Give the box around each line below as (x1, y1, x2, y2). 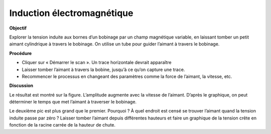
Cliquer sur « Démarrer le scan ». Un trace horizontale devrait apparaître (22, 59, 172, 65)
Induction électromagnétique (9, 7, 133, 18)
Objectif (9, 25, 27, 31)
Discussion (9, 82, 34, 88)
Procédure (9, 50, 32, 56)
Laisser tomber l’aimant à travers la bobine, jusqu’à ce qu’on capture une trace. (22, 66, 185, 72)
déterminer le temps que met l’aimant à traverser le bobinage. (9, 99, 137, 105)
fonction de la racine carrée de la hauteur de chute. (9, 122, 115, 128)
